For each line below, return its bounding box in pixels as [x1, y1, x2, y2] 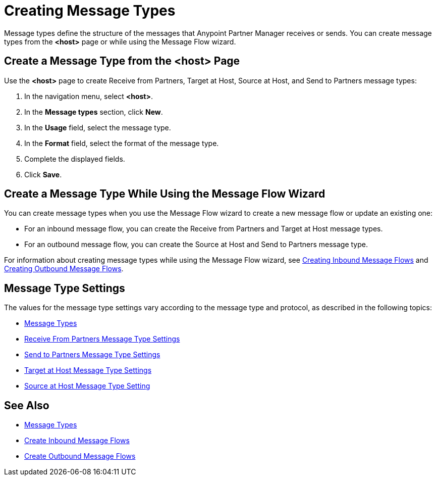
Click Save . [24, 170, 62, 179]
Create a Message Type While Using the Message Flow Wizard [4, 187, 325, 201]
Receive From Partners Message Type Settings [24, 334, 180, 344]
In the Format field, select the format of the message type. [24, 138, 219, 148]
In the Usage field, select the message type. [24, 123, 171, 132]
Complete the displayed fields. [24, 154, 125, 163]
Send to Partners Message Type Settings [24, 350, 160, 359]
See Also [4, 399, 49, 412]
